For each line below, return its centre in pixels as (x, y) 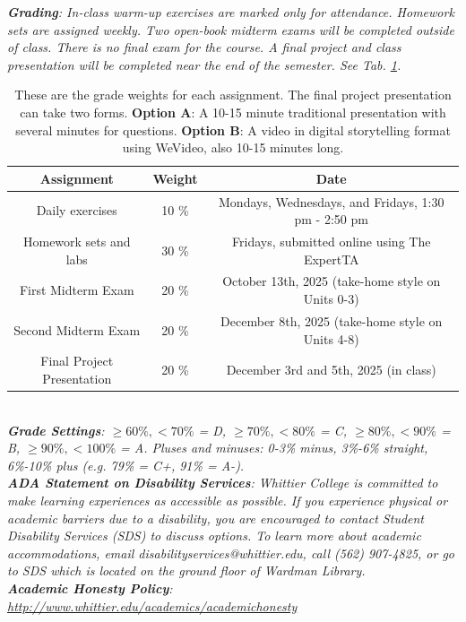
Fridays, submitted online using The (332, 242)
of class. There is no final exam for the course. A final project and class (204, 47)
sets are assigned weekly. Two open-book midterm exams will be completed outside (231, 29)
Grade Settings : (56, 430)
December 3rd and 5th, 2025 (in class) (331, 370)
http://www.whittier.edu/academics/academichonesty (152, 605)
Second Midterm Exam (77, 329)
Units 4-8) (331, 338)
